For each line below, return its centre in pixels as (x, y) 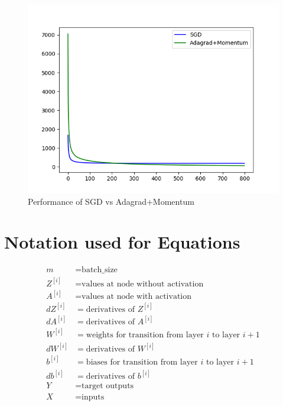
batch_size (100, 270)
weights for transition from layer (145, 335)
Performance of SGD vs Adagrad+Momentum (111, 201)
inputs (93, 397)
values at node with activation (137, 297)
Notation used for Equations (122, 242)
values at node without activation (143, 284)
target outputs (108, 386)
